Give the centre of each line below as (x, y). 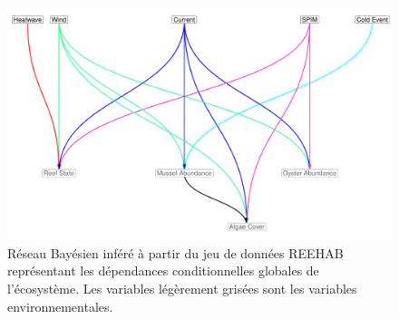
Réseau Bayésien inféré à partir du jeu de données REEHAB (175, 252)
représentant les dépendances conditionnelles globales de (163, 271)
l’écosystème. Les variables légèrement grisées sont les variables (182, 288)
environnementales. (60, 306)
